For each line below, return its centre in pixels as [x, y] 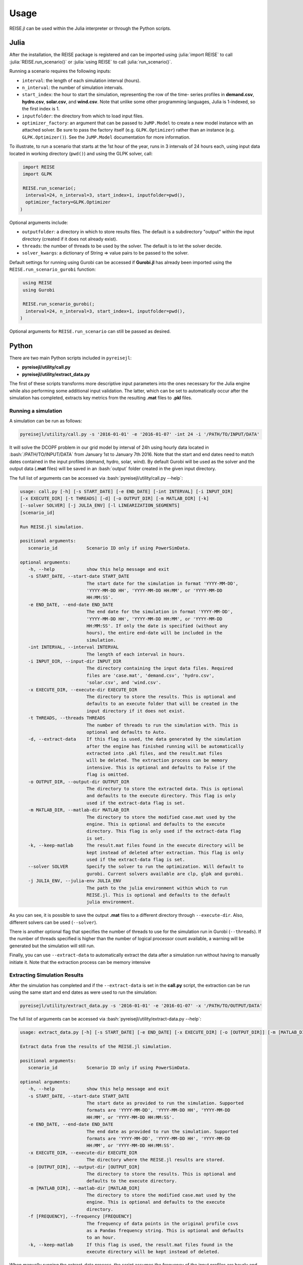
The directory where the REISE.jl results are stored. [156, 1160]
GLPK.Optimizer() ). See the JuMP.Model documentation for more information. [106, 137]
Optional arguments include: [39, 222]
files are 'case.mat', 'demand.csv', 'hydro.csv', [150, 675]
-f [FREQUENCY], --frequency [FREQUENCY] [80, 1216]
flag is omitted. [108, 775]
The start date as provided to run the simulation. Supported [165, 1103]
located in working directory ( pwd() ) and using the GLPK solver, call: [81, 153]
